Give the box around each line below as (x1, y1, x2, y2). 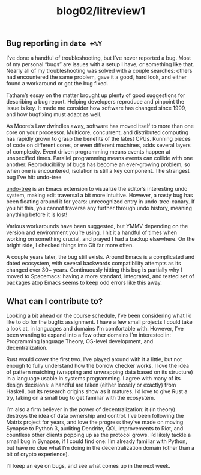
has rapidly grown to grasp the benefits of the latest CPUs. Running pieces (6, 135, 191, 142)
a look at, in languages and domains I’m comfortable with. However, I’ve (6, 325, 184, 332)
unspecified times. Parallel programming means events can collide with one (6, 154, 193, 161)
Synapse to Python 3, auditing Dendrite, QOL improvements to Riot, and (6, 425, 184, 432)
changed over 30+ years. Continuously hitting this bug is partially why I (6, 266, 182, 273)
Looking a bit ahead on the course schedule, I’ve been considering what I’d (6, 312, 192, 320)
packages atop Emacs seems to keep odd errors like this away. (6, 279, 162, 286)
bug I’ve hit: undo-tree (6, 173, 62, 181)
